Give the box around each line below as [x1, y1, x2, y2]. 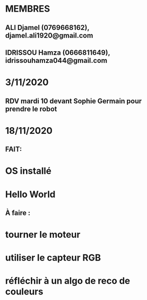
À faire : [5, 208, 31, 217]
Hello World [5, 189, 56, 200]
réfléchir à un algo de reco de [5, 275, 130, 287]
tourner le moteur [5, 229, 81, 241]
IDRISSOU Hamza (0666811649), [5, 48, 110, 57]
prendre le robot [5, 104, 57, 113]
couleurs [5, 286, 43, 297]
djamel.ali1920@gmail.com [5, 31, 93, 40]
